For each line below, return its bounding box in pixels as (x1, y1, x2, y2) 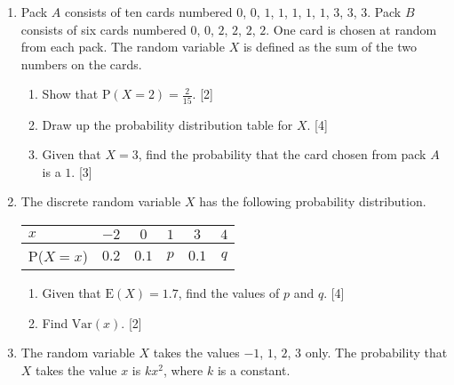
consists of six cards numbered (20, 20, 187, 38)
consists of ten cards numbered (64, 3, 233, 20)
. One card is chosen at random (266, 20, 437, 38)
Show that (42, 84, 99, 103)
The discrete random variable (20, 192, 181, 211)
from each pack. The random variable (20, 37, 225, 56)
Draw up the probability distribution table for (42, 115, 293, 133)
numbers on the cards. (20, 54, 142, 73)
